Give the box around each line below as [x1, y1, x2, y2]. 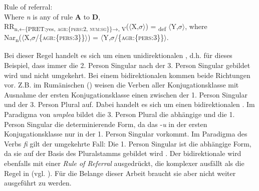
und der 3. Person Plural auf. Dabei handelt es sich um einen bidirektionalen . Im [4, 99, 255, 109]
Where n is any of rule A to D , [4, 11, 101, 21]
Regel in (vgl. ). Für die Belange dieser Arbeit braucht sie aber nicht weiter [4, 167, 236, 178]
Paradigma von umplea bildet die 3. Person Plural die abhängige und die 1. [4, 109, 235, 119]
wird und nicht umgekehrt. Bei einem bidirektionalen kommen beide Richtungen [4, 69, 250, 80]
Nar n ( [4, 32, 22, 44]
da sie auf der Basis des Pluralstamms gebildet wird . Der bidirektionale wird [4, 148, 241, 158]
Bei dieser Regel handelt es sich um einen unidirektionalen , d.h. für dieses [4, 50, 232, 60]
